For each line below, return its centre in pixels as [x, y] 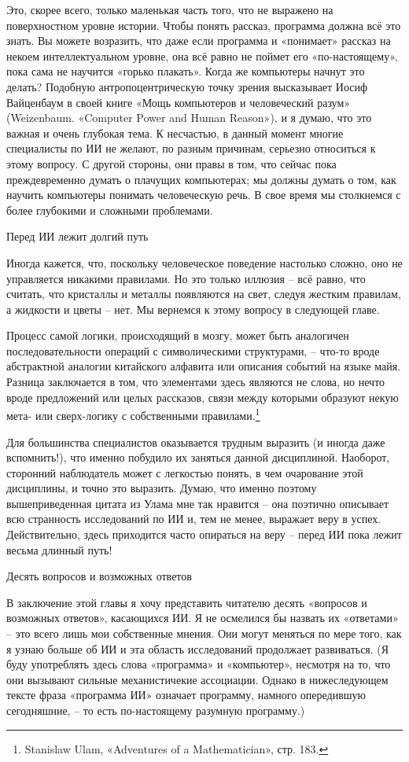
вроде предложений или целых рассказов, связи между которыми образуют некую [203, 397]
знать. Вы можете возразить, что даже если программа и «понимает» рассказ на [199, 40]
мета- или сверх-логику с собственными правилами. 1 [133, 414]
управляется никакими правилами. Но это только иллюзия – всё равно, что [186, 278]
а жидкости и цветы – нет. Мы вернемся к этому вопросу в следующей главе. [193, 309]
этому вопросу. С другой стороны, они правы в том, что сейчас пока [171, 163]
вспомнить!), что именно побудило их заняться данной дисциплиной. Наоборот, [198, 457]
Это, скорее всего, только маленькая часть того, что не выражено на [170, 9]
